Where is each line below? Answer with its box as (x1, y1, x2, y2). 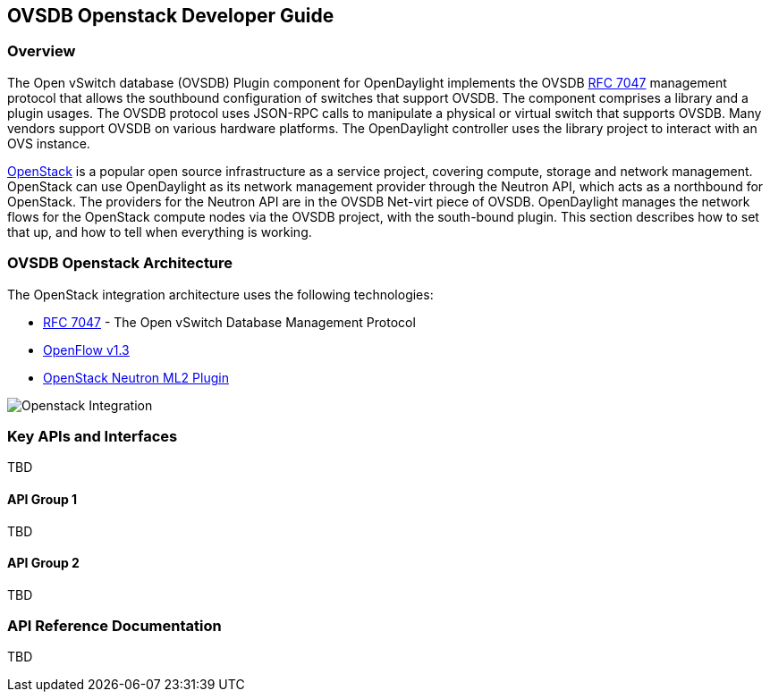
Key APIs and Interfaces (7, 426, 178, 445)
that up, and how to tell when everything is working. (7, 223, 312, 240)
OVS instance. (7, 135, 90, 151)
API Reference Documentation (7, 617, 222, 636)
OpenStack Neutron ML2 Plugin (43, 369, 229, 385)
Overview (7, 42, 76, 61)
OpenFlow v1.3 (43, 341, 130, 358)
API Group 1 (7, 491, 78, 507)
